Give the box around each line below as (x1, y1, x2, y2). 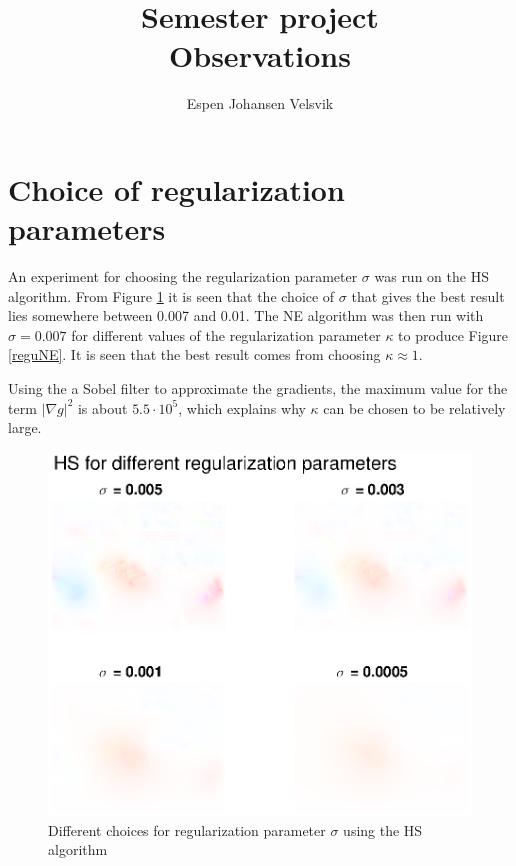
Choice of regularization (8, 168, 345, 209)
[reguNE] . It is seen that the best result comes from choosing (8, 344, 381, 365)
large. (8, 417, 42, 438)
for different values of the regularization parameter (71, 324, 381, 345)
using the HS (343, 819, 423, 840)
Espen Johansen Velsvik (186, 93, 334, 114)
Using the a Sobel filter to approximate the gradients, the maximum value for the (8, 378, 508, 398)
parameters (8, 208, 166, 249)
